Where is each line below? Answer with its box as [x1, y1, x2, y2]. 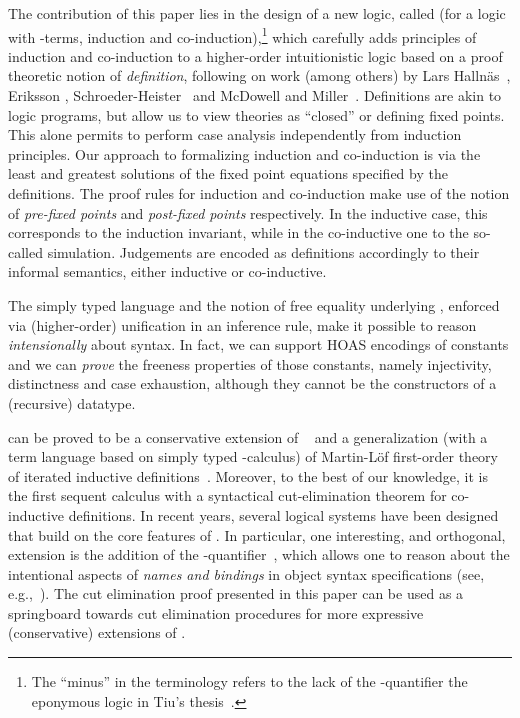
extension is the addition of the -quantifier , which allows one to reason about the [8, 544, 510, 565]
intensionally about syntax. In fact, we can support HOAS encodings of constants [8, 334, 509, 355]
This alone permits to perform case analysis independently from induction [8, 124, 462, 145]
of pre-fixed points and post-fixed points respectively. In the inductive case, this [8, 202, 488, 223]
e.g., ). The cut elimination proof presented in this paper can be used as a [8, 583, 464, 604]
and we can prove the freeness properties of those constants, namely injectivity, [8, 353, 492, 374]
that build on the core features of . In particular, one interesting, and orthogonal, [8, 524, 506, 545]
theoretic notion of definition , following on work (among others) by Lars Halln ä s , [8, 65, 511, 86]
